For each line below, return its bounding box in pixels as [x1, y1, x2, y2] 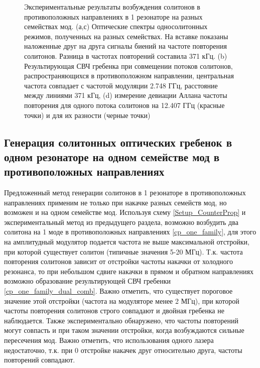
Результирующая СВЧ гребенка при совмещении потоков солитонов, [24, 60, 233, 71]
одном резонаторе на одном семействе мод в [4, 149, 220, 164]
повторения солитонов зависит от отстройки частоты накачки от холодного [4, 256, 233, 267]
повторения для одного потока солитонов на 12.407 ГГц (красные [24, 99, 225, 110]
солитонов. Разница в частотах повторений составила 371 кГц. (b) [24, 50, 227, 61]
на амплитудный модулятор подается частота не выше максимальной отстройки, [4, 236, 249, 247]
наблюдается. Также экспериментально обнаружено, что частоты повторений [4, 315, 239, 325]
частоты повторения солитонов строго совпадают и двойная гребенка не [4, 305, 224, 316]
